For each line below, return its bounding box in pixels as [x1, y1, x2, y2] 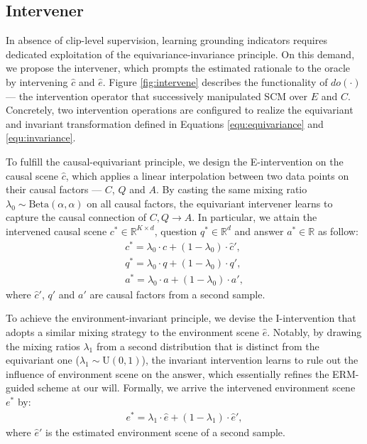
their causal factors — [6, 182, 102, 197]
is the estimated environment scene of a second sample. [45, 424, 285, 439]
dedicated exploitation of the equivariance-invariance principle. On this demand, [6, 46, 355, 61]
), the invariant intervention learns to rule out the [141, 352, 358, 367]
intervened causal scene [6, 223, 107, 238]
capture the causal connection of [6, 210, 147, 224]
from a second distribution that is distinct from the [96, 338, 319, 353]
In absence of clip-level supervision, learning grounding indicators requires [6, 33, 327, 48]
